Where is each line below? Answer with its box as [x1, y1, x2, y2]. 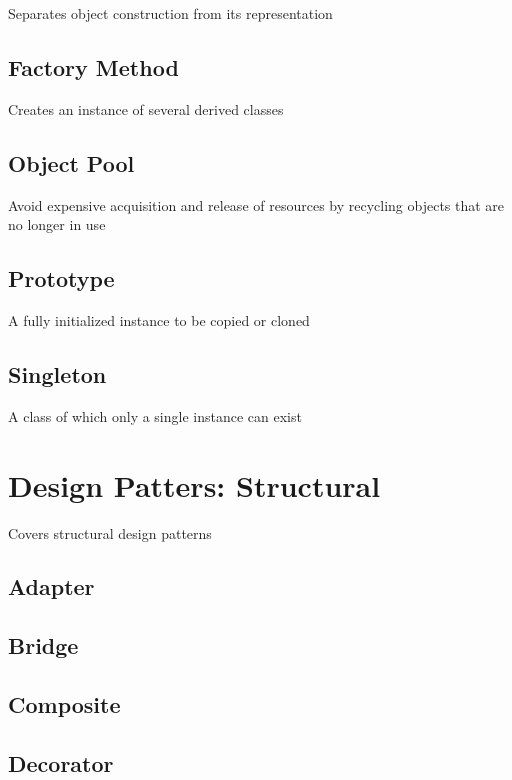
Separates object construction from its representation [8, 3, 333, 23]
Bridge [8, 630, 79, 661]
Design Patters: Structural [8, 464, 381, 505]
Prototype [8, 263, 115, 294]
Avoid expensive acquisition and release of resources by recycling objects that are [8, 194, 505, 215]
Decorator [8, 747, 114, 778]
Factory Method [8, 51, 179, 82]
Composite [8, 689, 121, 720]
